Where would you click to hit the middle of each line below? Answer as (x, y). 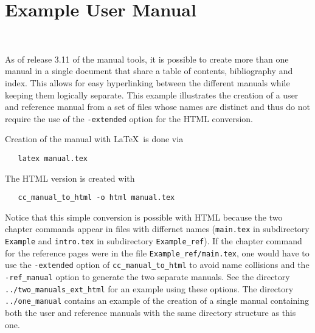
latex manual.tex (53, 158)
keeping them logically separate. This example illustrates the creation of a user (152, 94)
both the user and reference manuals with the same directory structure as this (151, 313)
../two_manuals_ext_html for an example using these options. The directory (149, 288)
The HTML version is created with (70, 178)
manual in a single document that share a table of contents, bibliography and (149, 71)
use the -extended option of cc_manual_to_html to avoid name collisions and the (157, 265)
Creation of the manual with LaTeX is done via (94, 139)
